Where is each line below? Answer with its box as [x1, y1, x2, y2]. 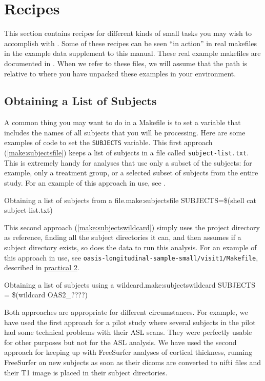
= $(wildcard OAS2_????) [4, 289, 88, 300]
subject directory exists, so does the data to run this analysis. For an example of [4, 242, 257, 252]
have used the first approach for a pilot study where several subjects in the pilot [4, 316, 256, 327]
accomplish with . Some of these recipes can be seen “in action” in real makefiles [4, 37, 257, 48]
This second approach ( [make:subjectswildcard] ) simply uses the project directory [4, 222, 260, 232]
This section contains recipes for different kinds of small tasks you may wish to [4, 28, 252, 38]
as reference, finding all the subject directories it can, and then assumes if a [4, 232, 241, 243]
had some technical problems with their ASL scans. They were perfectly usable [4, 327, 252, 337]
